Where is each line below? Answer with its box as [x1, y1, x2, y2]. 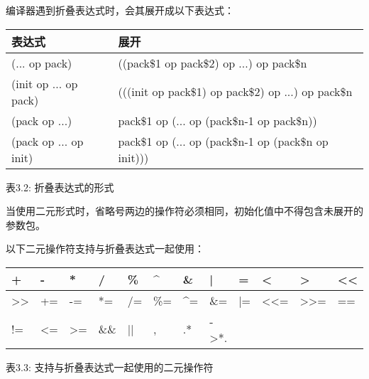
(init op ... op [11, 75, 78, 92]
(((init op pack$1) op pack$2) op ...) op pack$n [118, 83, 353, 100]
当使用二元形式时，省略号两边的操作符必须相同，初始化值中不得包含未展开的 [6, 203, 363, 218]
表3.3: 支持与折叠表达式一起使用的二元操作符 [6, 359, 214, 374]
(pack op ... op [11, 132, 84, 149]
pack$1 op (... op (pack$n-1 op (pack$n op [118, 132, 329, 149]
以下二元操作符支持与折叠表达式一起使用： [6, 241, 204, 256]
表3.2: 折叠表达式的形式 [6, 179, 114, 194]
